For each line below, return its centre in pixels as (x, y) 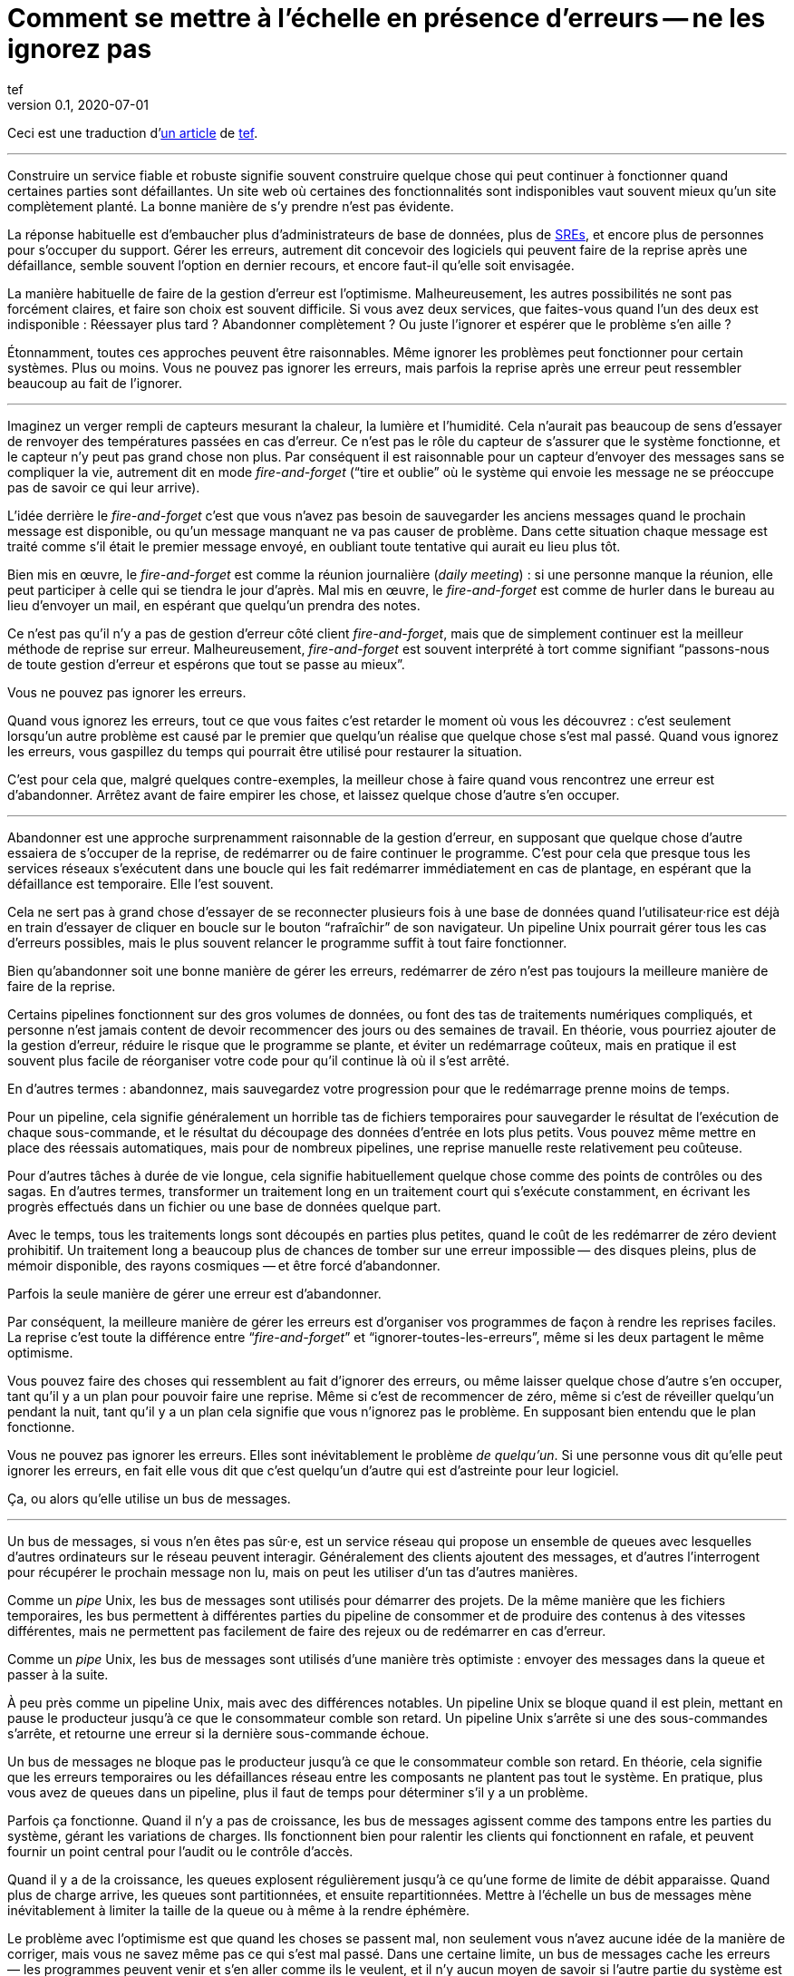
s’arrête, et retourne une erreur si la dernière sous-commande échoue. (218, 1733)
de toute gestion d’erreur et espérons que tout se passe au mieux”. (206, 664)
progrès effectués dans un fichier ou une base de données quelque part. (224, 1206)
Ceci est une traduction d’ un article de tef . (133, 132)
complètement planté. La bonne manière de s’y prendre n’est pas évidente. (231, 206)
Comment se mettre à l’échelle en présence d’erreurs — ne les (387, 18)
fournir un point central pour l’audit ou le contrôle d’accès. (180, 1851)
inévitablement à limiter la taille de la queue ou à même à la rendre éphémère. (239, 1910)
